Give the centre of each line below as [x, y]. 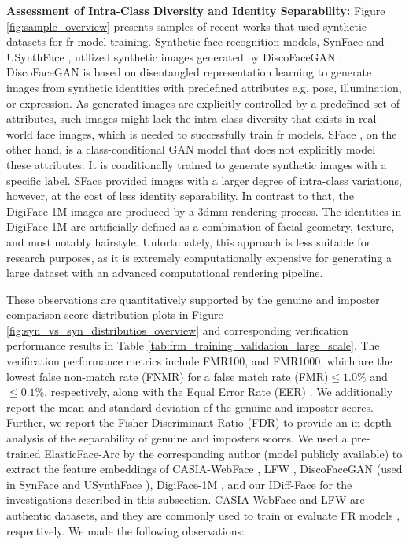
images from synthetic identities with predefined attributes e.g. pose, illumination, [204, 87]
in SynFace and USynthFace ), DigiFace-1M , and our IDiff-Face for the [179, 484]
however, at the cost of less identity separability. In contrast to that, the [180, 196]
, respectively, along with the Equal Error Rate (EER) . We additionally [219, 392]
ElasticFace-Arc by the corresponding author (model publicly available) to [223, 453]
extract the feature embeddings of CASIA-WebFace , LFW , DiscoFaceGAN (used [204, 469]
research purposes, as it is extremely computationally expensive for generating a [199, 257]
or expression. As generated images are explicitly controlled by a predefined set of [203, 103]
